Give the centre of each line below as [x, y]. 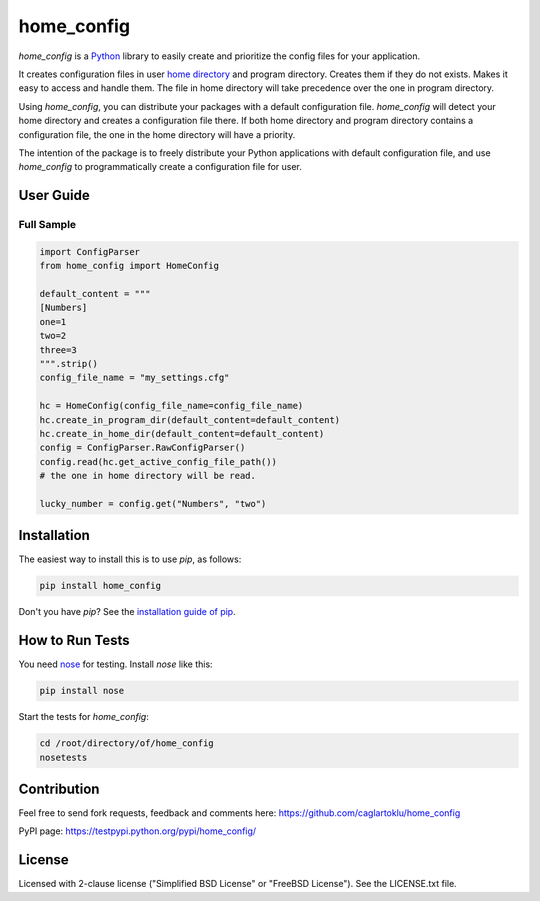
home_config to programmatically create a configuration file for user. [160, 167]
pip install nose [82, 691]
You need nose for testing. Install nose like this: [116, 664]
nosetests [63, 757]
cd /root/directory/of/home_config [126, 743]
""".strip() [69, 363]
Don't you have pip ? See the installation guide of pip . [127, 612]
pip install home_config [100, 586]
